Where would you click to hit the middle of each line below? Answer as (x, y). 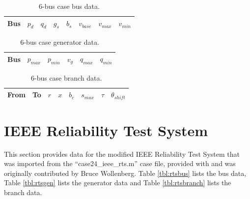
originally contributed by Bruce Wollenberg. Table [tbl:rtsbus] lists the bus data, (125, 173)
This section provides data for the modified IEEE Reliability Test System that (122, 154)
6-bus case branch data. (66, 77)
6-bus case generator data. (60, 42)
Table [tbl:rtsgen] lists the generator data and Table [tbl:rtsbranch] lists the (118, 183)
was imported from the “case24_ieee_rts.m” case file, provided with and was (120, 163)
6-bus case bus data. (69, 6)
